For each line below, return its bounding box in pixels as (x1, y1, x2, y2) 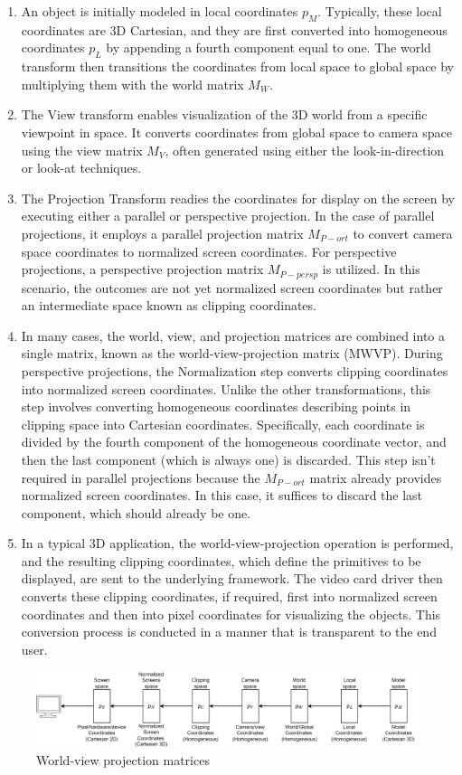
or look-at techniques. (21, 158, 142, 177)
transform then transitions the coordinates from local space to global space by (21, 57, 455, 76)
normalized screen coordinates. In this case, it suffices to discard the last (21, 486, 423, 505)
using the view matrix (21, 140, 143, 159)
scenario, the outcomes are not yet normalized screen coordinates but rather (21, 278, 443, 297)
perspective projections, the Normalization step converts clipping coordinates (21, 361, 448, 380)
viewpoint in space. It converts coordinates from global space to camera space (21, 122, 452, 141)
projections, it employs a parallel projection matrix (21, 223, 304, 242)
